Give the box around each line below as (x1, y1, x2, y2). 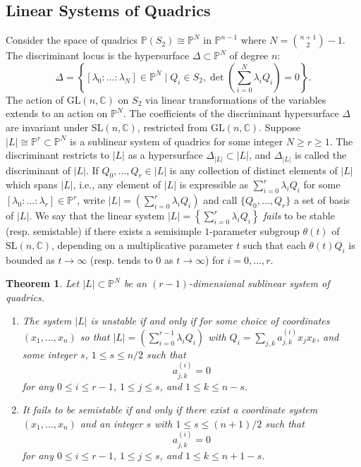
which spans (6, 177, 58, 192)
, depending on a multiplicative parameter (51, 237, 233, 252)
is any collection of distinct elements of (169, 162, 338, 177)
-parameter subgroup (209, 224, 300, 238)
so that (80, 329, 110, 344)
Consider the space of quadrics (6, 32, 137, 47)
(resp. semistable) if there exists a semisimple (6, 224, 202, 238)
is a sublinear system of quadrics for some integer (70, 133, 283, 148)
